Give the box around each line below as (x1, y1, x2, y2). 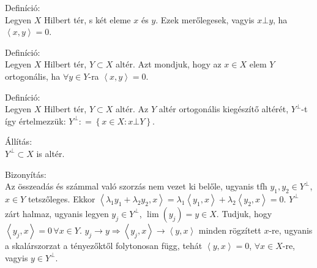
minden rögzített (198, 223, 261, 236)
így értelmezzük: (5, 114, 66, 127)
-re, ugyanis (269, 223, 313, 236)
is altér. (36, 147, 65, 159)
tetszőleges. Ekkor (28, 192, 95, 205)
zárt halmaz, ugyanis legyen (5, 207, 109, 220)
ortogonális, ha (5, 69, 61, 82)
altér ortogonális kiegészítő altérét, (158, 102, 289, 115)
